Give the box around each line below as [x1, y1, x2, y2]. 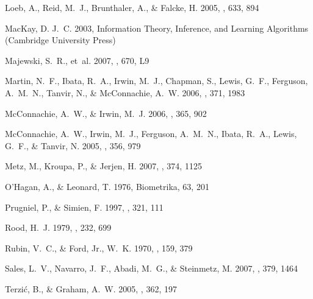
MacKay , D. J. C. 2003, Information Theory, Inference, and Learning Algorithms [5, 21, 309, 34]
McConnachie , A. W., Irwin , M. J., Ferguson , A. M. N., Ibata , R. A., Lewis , [5, 127, 297, 140]
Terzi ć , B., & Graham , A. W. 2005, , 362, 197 [5, 282, 177, 295]
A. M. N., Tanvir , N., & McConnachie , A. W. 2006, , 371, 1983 [5, 86, 245, 99]
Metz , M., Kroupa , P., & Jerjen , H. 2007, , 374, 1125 [5, 160, 202, 172]
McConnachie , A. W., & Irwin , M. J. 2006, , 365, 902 [5, 107, 207, 119]
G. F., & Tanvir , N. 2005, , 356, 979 [5, 139, 141, 152]
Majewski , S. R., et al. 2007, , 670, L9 [5, 54, 149, 66]
